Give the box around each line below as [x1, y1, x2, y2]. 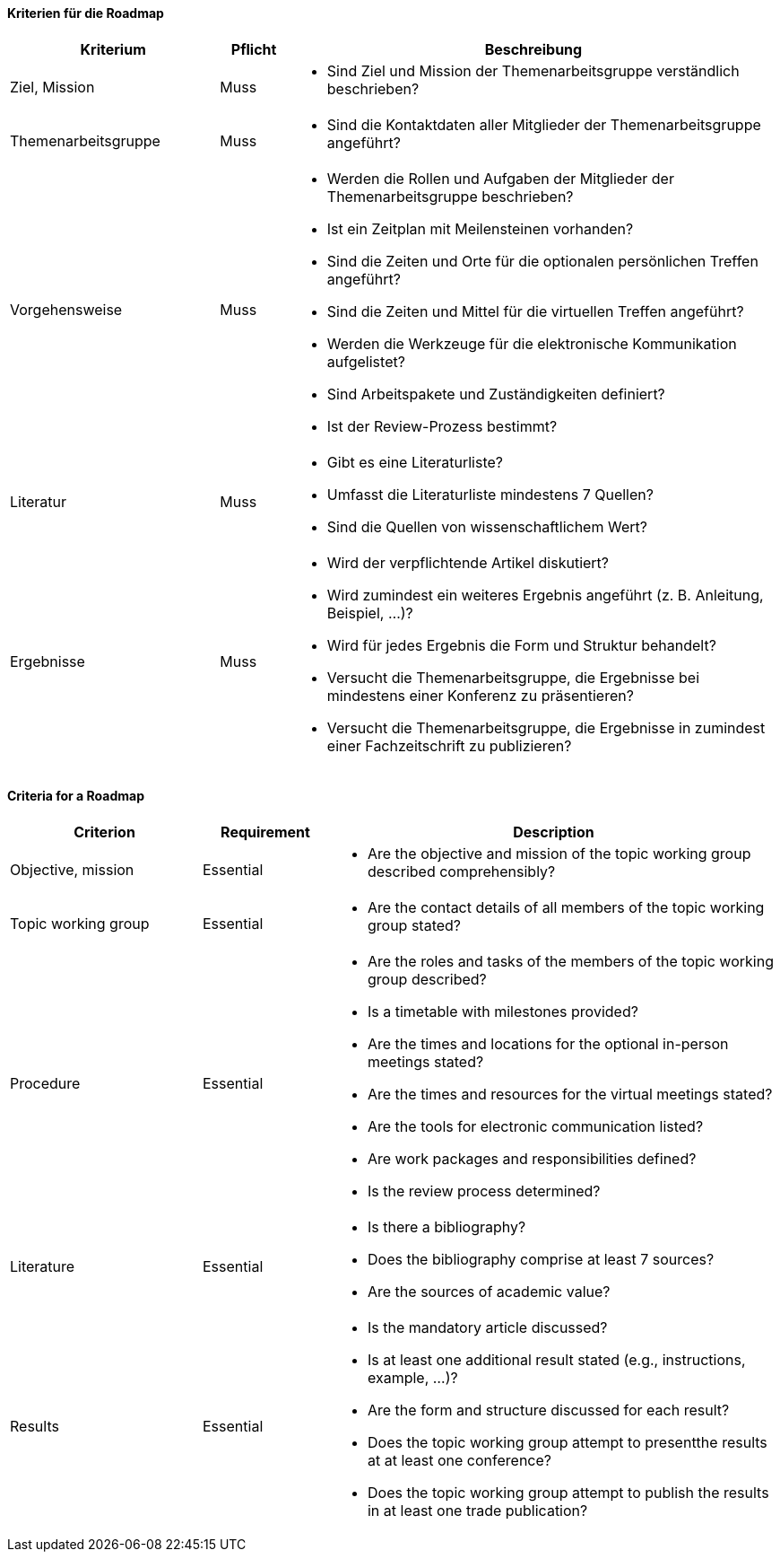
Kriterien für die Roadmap [7, 5, 164, 21]
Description [513, 822, 594, 841]
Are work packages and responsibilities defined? [367, 1149, 697, 1168]
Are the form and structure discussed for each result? [367, 1400, 730, 1419]
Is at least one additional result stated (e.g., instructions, [367, 1350, 746, 1369]
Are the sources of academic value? [367, 1282, 611, 1301]
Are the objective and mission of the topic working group [367, 844, 751, 863]
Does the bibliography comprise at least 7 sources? [367, 1249, 715, 1268]
